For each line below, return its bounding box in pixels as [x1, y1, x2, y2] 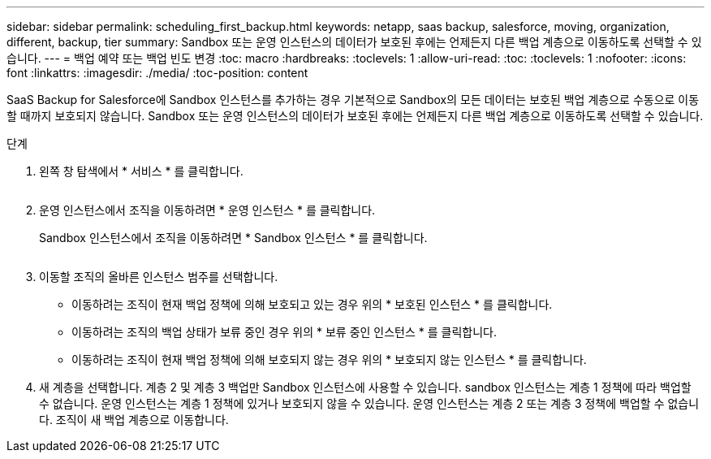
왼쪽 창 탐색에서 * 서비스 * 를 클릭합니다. [39, 164, 243, 178]
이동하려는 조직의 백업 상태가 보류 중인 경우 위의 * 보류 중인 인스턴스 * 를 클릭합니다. [71, 325, 497, 339]
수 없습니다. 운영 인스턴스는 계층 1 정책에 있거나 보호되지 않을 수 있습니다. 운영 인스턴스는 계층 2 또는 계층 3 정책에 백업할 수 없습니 [39, 396, 700, 410]
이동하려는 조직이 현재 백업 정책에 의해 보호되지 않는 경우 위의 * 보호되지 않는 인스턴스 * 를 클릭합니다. [71, 353, 587, 366]
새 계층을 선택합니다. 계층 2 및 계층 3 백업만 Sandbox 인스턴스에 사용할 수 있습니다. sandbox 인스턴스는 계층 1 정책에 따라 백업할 [39, 380, 692, 394]
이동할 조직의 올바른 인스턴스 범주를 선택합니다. [39, 270, 278, 284]
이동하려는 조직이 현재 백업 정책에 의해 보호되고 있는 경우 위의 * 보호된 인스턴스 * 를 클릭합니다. [71, 297, 553, 311]
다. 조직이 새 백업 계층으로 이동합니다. [39, 413, 229, 427]
